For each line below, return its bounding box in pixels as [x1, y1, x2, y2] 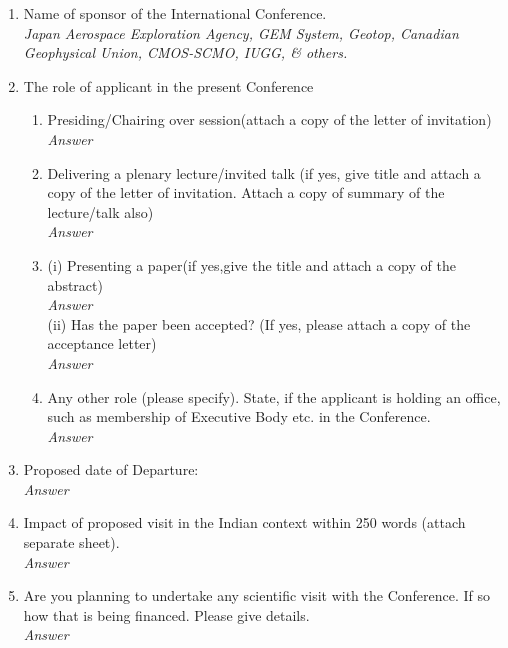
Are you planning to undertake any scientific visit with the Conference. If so [23, 585, 491, 606]
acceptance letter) [47, 333, 157, 354]
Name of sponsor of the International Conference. [23, 3, 327, 23]
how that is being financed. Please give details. [23, 604, 310, 625]
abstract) [47, 274, 103, 295]
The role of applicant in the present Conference [23, 75, 314, 96]
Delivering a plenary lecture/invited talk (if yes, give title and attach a [47, 162, 481, 183]
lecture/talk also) [47, 201, 154, 222]
